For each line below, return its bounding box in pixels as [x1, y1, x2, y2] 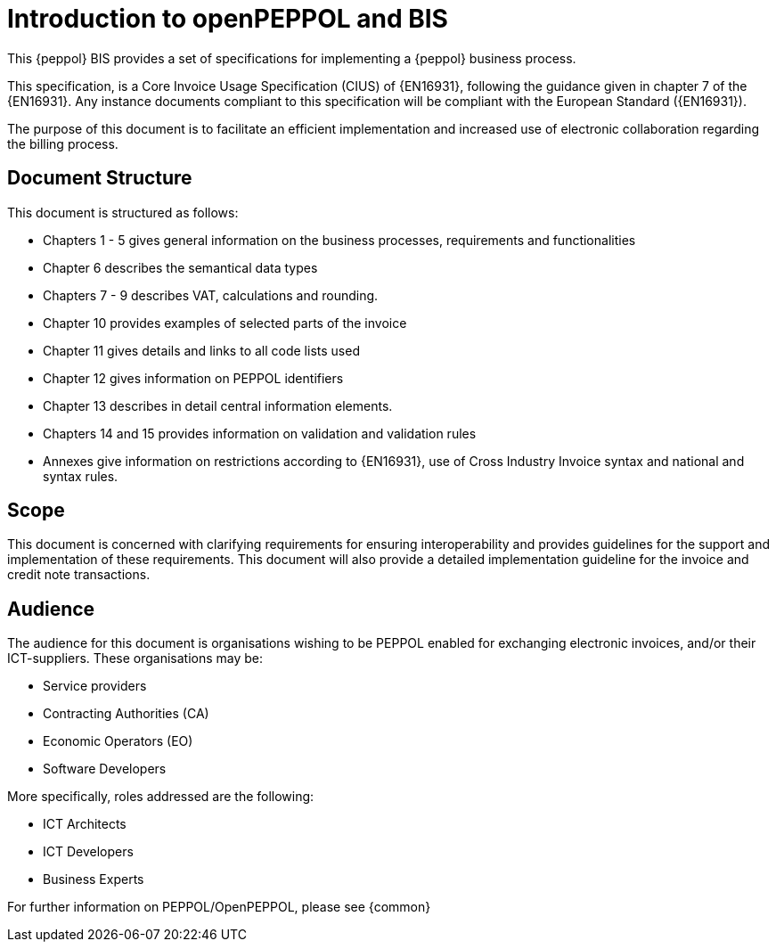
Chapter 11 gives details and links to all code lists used [43, 342, 360, 358]
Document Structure [7, 167, 192, 190]
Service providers [43, 678, 147, 694]
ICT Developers [43, 844, 134, 860]
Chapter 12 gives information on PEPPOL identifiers [43, 370, 344, 386]
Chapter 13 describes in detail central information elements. [43, 397, 393, 413]
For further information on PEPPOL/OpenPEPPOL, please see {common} [7, 899, 431, 915]
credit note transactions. [7, 567, 151, 583]
